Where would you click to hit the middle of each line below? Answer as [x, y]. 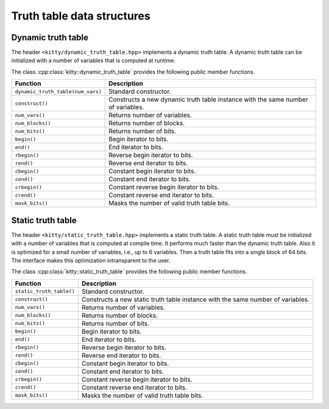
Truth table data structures [81, 16]
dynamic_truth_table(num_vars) [58, 91]
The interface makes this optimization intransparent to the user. [91, 260]
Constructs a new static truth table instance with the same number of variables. [196, 299]
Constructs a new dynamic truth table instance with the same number [208, 99]
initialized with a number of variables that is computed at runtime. [94, 60]
